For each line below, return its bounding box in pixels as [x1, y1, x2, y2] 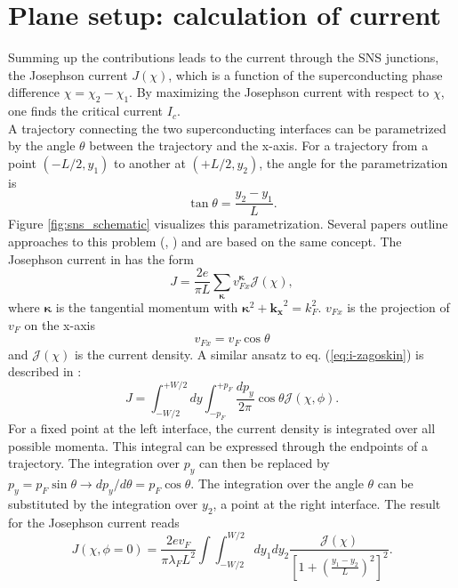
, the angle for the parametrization [259, 153, 448, 172]
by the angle [8, 136, 76, 155]
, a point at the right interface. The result [213, 494, 441, 512]
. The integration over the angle [190, 474, 364, 493]
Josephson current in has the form [8, 249, 195, 268]
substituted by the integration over [8, 494, 198, 512]
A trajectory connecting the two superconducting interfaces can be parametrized [8, 118, 446, 137]
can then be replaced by [199, 454, 330, 472]
